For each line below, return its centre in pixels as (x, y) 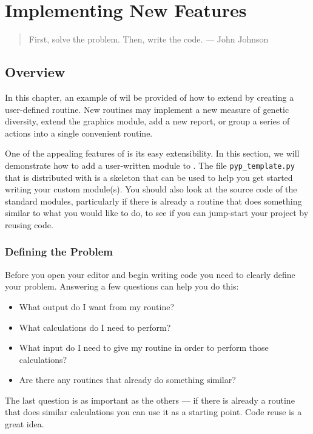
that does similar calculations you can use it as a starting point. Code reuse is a (153, 412)
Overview (35, 72)
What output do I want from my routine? (97, 306)
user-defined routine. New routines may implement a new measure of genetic (147, 109)
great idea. (25, 424)
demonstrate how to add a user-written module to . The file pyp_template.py (150, 165)
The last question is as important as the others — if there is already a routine (150, 400)
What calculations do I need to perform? (95, 327)
